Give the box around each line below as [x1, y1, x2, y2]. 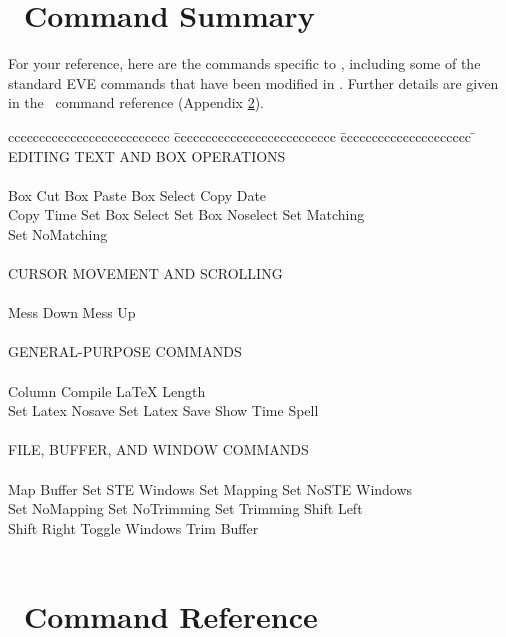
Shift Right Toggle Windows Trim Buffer [8, 517, 259, 538]
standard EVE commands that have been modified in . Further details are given [8, 72, 499, 93]
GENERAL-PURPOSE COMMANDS [8, 341, 242, 362]
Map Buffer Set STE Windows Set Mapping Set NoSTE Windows [8, 478, 413, 499]
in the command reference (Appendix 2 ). [8, 92, 264, 113]
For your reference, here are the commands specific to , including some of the [8, 53, 481, 74]
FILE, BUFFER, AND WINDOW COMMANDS [8, 439, 309, 460]
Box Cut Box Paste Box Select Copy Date [8, 184, 267, 205]
